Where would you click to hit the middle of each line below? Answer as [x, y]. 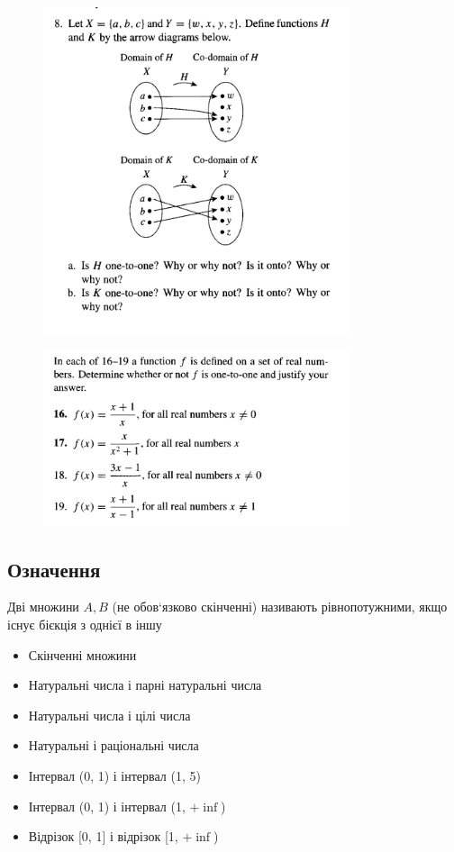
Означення [54, 569]
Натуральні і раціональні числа [113, 745]
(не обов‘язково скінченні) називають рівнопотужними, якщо [280, 607]
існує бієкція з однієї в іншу [85, 624]
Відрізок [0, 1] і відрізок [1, [103, 836]
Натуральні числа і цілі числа [109, 715]
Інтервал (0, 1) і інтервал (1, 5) [114, 775]
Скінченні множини [82, 654]
